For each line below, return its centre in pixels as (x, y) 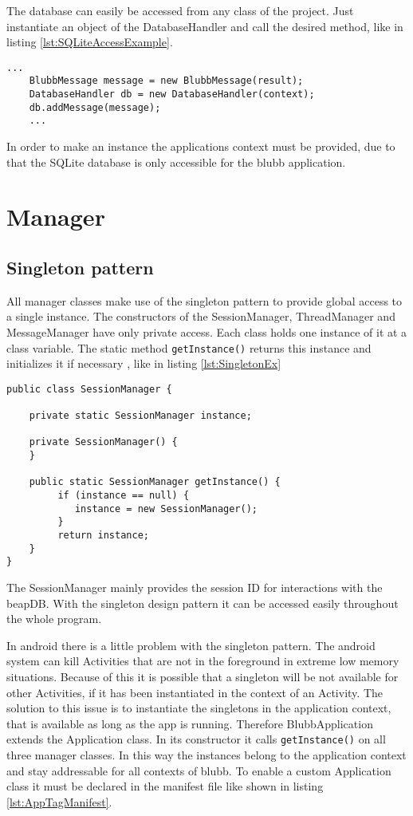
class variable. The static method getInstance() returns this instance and (189, 347)
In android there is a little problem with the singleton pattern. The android (191, 645)
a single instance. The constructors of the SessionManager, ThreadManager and (201, 316)
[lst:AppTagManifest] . (59, 801)
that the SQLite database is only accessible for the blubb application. (176, 162)
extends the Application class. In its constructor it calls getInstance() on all (196, 739)
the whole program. (54, 619)
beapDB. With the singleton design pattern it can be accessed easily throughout (203, 603)
